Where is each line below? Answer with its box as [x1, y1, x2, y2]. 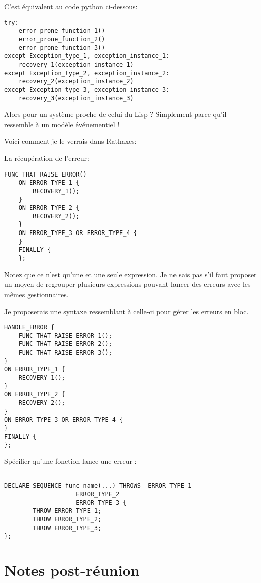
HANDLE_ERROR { [4, 324, 55, 331]
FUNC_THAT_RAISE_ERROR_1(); [18, 332, 112, 339]
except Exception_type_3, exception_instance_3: [4, 86, 170, 93]
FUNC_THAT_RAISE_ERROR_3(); [18, 349, 112, 357]
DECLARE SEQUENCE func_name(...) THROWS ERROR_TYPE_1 [4, 482, 192, 490]
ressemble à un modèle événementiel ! [4, 119, 120, 129]
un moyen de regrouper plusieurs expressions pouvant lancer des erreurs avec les [4, 279, 251, 289]
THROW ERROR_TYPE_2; [33, 515, 102, 523]
